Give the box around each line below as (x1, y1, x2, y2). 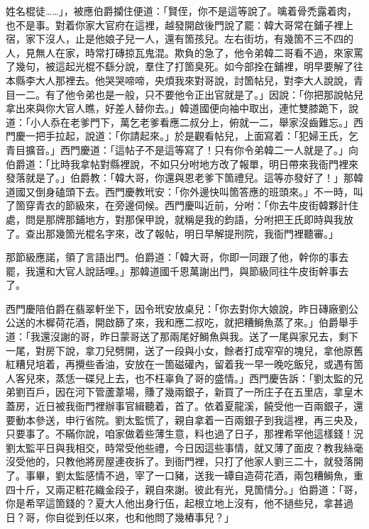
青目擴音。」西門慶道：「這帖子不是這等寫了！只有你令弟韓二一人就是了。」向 (6, 142, 358, 157)
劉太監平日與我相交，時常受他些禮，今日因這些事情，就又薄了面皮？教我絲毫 (6, 440, 363, 455)
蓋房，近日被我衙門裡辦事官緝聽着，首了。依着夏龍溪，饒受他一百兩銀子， (6, 399, 353, 413)
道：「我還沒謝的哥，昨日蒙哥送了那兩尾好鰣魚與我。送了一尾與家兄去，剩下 (6, 329, 358, 344)
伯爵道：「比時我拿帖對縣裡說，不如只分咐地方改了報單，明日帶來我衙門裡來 (6, 156, 358, 171)
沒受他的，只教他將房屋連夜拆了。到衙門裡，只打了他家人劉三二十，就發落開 (6, 454, 363, 469)
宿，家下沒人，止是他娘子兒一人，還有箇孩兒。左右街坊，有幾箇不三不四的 (6, 31, 353, 46)
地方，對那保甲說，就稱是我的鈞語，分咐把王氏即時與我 (84, 211, 343, 226)
